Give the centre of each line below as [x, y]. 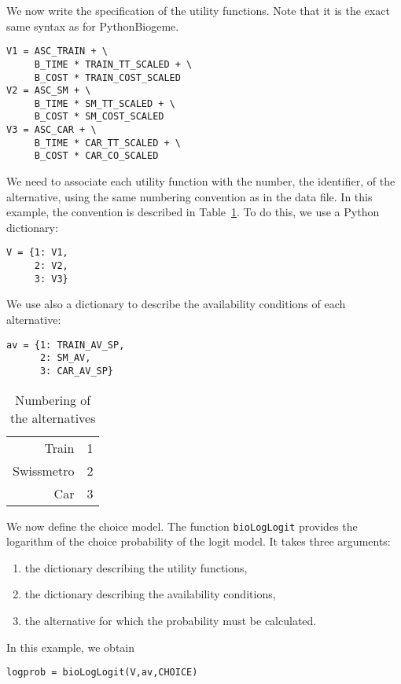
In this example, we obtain [71, 647]
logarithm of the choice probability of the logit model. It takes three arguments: [199, 541]
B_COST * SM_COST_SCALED [99, 117]
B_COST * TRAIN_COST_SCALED [107, 77]
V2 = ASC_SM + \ [49, 91]
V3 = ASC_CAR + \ [52, 130]
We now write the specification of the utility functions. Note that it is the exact [198, 10]
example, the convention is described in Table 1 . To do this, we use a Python [193, 212]
